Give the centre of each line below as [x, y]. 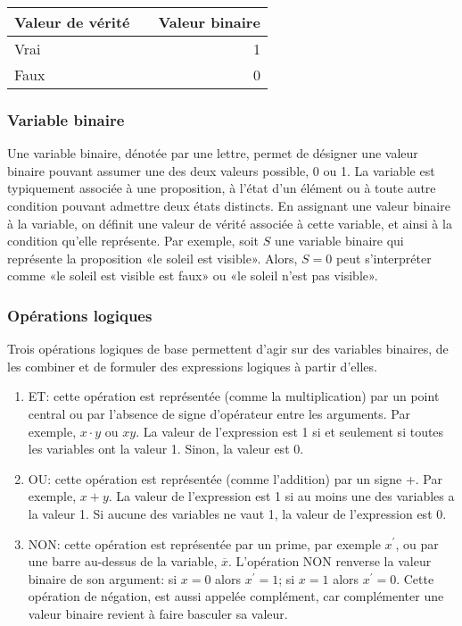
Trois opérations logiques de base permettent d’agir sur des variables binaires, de [228, 349]
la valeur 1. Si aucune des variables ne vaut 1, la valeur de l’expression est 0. [237, 513]
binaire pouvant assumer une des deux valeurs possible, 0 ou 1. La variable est [221, 170]
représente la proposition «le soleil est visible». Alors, [153, 258]
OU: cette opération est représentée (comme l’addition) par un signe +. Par [235, 478]
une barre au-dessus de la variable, [123, 561]
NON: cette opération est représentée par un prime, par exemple [204, 543]
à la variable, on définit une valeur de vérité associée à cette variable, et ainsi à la [230, 223]
